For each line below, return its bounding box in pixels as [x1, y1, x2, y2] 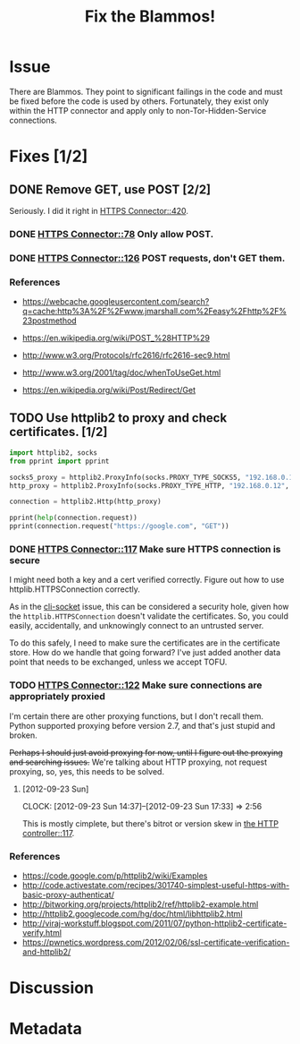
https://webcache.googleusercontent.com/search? [21, 296, 210, 307]
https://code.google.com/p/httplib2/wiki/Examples [21, 870, 208, 881]
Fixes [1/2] [9, 146, 88, 167]
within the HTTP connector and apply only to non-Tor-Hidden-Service [9, 105, 267, 116]
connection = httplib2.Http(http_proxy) [9, 497, 162, 507]
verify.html [21, 927, 62, 937]
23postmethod [21, 315, 78, 326]
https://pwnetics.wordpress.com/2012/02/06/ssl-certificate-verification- [21, 937, 290, 947]
